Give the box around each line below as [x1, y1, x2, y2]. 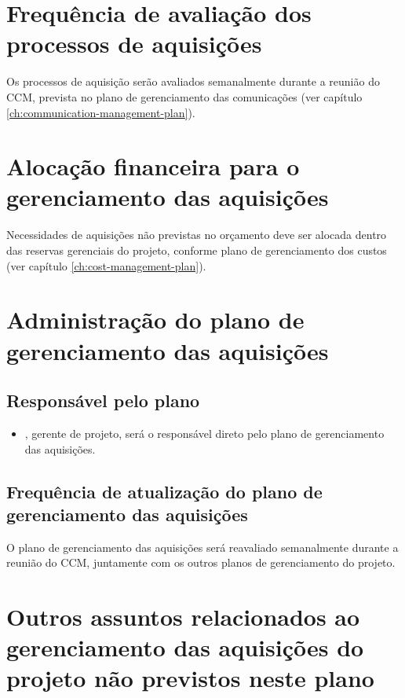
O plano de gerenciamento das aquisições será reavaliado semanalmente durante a [6, 538, 399, 555]
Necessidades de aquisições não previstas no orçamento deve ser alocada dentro [6, 226, 387, 243]
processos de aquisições [6, 28, 262, 60]
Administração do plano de [6, 303, 305, 336]
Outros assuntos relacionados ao [6, 601, 360, 633]
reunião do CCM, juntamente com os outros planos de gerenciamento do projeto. [6, 554, 396, 571]
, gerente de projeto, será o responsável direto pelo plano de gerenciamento [24, 424, 385, 441]
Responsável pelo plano [6, 388, 200, 413]
